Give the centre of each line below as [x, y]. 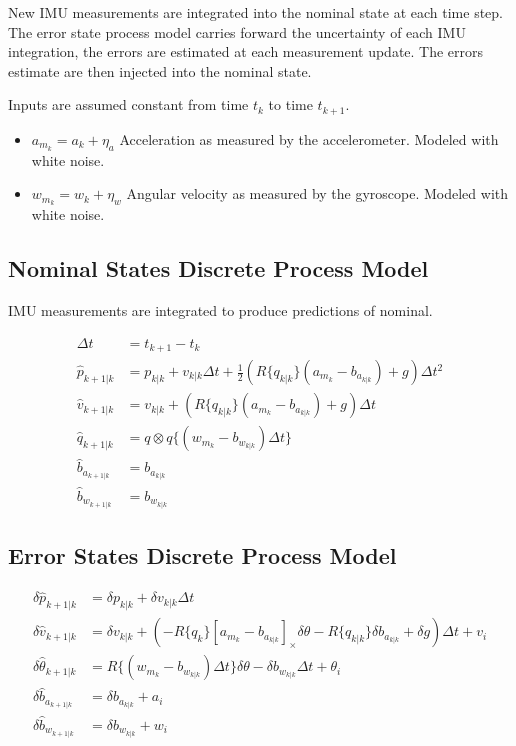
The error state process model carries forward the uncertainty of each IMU [237, 31]
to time [290, 104]
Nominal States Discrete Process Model [218, 268]
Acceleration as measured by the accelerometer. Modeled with [309, 138]
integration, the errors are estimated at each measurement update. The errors [246, 51]
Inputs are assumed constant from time [128, 104]
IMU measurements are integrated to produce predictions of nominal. [220, 309]
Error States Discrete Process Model [202, 555]
